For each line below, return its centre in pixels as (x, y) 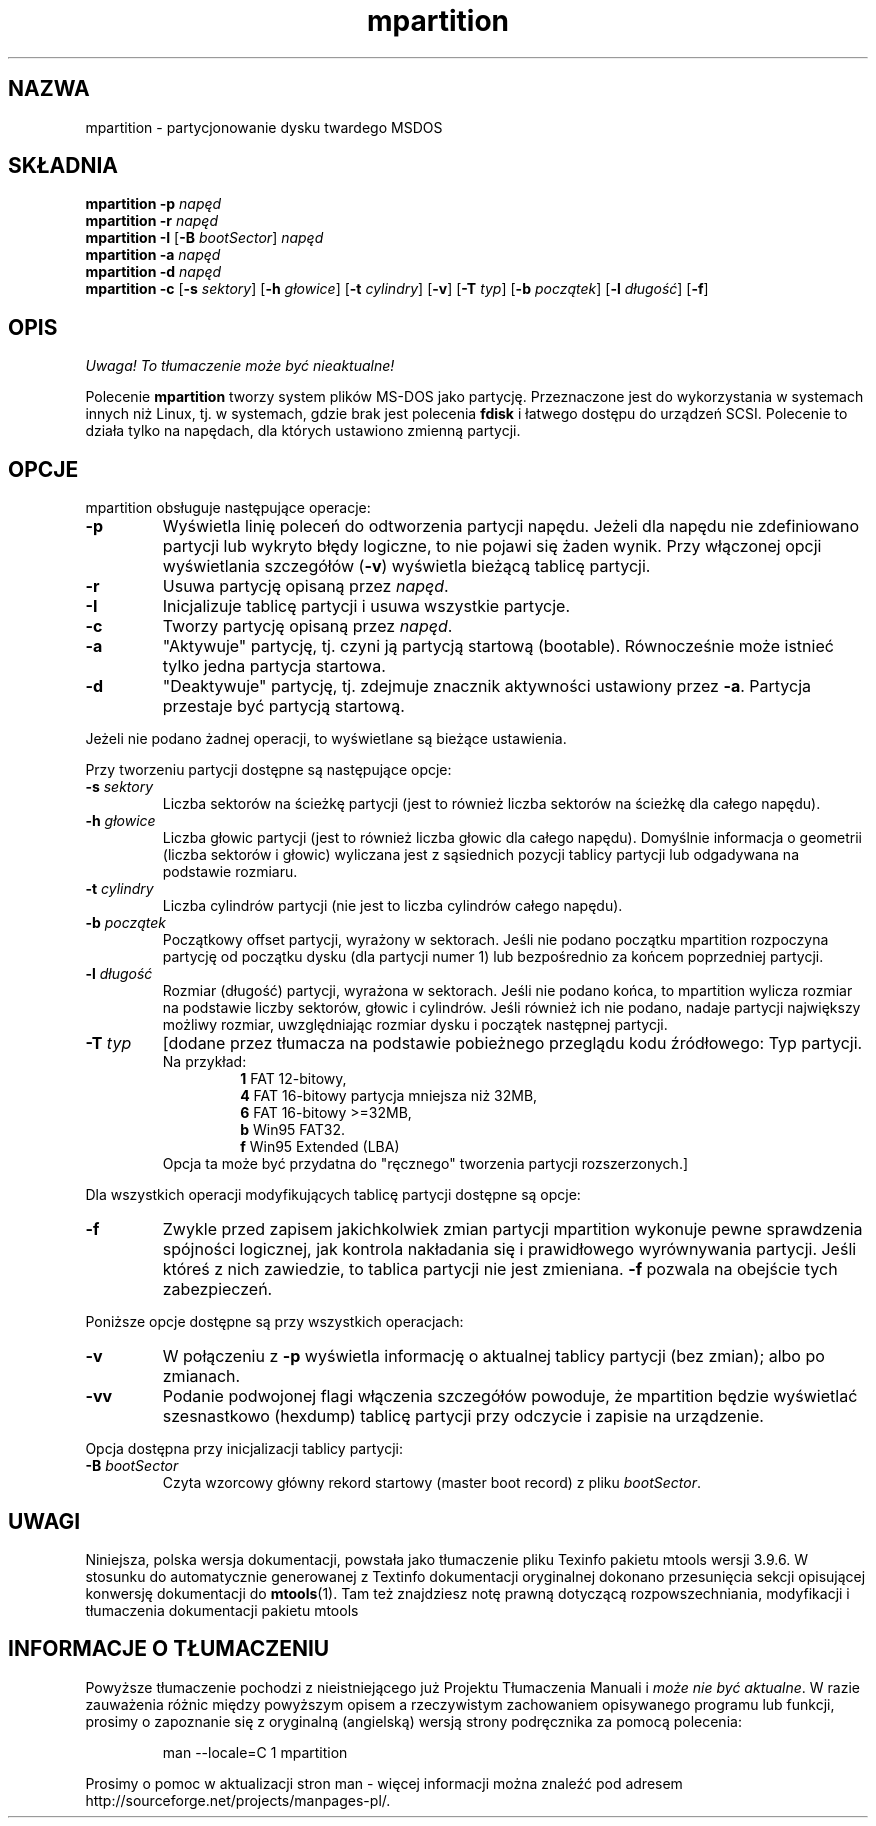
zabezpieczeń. (217, 1289)
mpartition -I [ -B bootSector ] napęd (204, 238)
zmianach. (201, 1376)
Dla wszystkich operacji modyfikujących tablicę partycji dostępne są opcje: (333, 1195)
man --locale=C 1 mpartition (255, 1752)
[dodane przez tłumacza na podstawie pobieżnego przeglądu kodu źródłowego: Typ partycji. (512, 1043)
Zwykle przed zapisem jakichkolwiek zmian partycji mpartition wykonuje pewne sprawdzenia (512, 1229)
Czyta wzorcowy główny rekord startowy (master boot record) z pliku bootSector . (431, 1483)
